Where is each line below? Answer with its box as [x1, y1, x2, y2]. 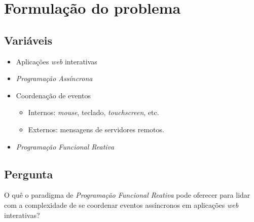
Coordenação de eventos [16, 90, 91, 100]
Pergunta [4, 166, 53, 181]
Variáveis [4, 32, 53, 48]
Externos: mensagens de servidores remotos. [28, 124, 164, 134]
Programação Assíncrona [16, 73, 93, 84]
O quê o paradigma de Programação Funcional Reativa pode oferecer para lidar [4, 190, 250, 200]
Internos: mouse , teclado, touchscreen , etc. [28, 107, 159, 118]
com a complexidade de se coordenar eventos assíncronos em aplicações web [4, 199, 239, 210]
